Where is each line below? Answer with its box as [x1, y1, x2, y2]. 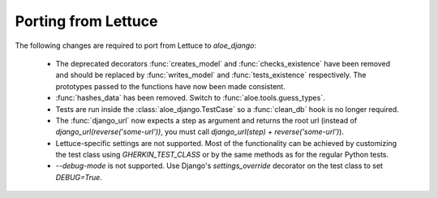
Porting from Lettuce [15, 12, 158, 30]
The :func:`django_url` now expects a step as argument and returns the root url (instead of [55, 115, 358, 125]
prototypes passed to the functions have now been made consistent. [55, 81, 286, 91]
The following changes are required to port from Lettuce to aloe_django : [15, 41, 257, 50]
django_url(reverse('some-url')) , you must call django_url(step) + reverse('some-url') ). [55, 127, 345, 137]
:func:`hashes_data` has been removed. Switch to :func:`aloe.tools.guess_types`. [55, 93, 325, 103]
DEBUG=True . [55, 172, 103, 182]
